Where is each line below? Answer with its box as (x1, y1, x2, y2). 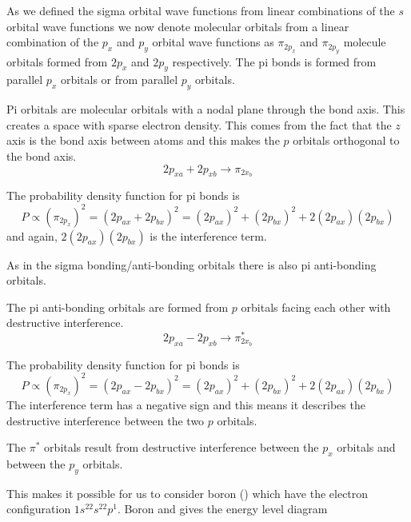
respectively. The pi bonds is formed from (172, 53, 377, 70)
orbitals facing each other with (241, 298, 391, 315)
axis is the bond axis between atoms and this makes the (6, 132, 280, 149)
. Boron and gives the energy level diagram (117, 500, 328, 517)
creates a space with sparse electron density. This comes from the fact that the (6, 116, 392, 133)
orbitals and (337, 439, 396, 456)
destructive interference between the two (6, 412, 205, 428)
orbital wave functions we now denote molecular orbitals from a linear (6, 18, 349, 34)
